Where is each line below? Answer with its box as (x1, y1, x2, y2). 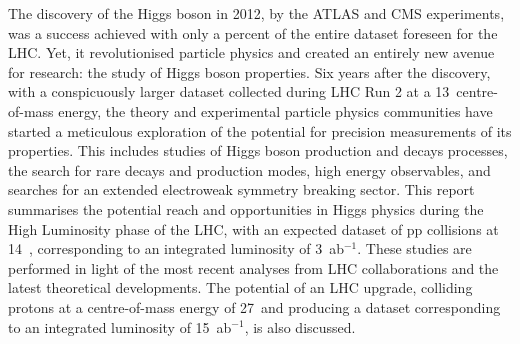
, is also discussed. (244, 316, 356, 337)
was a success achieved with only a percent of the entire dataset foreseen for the (8, 22, 498, 43)
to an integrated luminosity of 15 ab (8, 316, 232, 337)
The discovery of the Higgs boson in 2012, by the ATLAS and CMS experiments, (8, 3, 505, 23)
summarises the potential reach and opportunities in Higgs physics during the (8, 198, 484, 219)
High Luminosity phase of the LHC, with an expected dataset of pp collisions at (8, 218, 499, 239)
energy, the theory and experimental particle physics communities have (58, 100, 493, 121)
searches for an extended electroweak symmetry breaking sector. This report (8, 179, 475, 200)
